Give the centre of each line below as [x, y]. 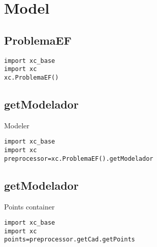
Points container [29, 206]
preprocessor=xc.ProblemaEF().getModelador [79, 158]
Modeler [17, 125]
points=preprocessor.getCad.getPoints [70, 240]
